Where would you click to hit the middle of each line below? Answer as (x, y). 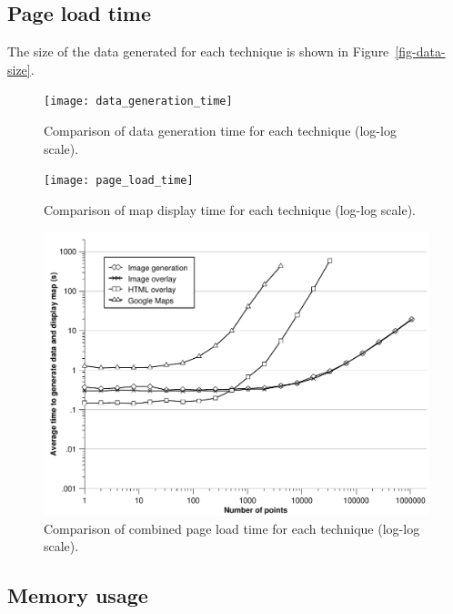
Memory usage (78, 595)
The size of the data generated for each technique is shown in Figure (198, 51)
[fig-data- (420, 51)
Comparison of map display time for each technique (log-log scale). (230, 209)
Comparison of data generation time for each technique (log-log (220, 131)
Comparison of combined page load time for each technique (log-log (232, 528)
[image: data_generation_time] (138, 102)
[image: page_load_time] (119, 181)
